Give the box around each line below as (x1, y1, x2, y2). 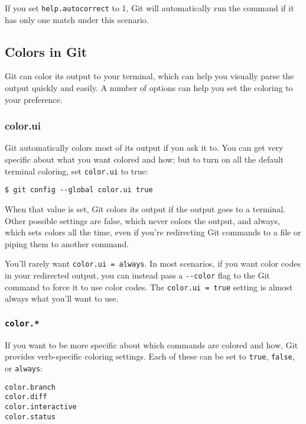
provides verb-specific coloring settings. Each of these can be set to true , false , (5, 350, 295, 362)
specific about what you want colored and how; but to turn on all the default (5, 153, 284, 166)
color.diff (5, 393, 47, 402)
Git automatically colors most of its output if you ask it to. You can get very (5, 141, 284, 154)
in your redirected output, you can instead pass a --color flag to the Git (5, 268, 270, 281)
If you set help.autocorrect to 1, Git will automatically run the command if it (5, 2, 294, 14)
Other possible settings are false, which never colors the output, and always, (5, 214, 280, 226)
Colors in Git (5, 42, 87, 60)
